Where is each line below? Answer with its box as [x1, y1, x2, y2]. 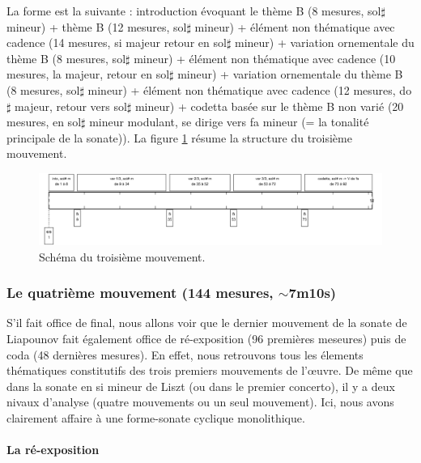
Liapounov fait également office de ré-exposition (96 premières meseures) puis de [6, 329, 406, 346]
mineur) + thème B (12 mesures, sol [6, 18, 187, 35]
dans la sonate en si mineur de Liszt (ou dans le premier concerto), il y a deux [6, 377, 395, 394]
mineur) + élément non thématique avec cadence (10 [134, 49, 396, 66]
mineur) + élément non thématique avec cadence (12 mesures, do [87, 81, 412, 98]
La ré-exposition [6, 441, 100, 458]
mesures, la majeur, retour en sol [6, 66, 170, 83]
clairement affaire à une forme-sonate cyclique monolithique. [6, 409, 305, 426]
